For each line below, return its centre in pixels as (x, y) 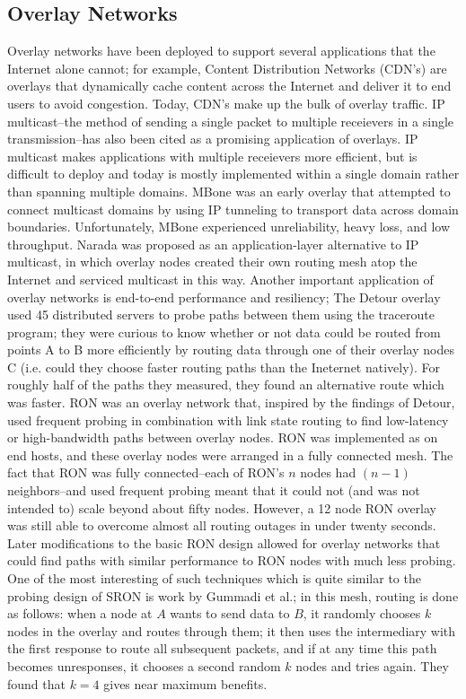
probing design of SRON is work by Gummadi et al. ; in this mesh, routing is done (233, 595)
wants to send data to (230, 613)
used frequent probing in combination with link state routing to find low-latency (228, 419)
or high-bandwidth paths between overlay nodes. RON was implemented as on (223, 437)
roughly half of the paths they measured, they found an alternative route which (226, 384)
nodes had (328, 472)
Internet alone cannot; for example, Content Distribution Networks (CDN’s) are (227, 68)
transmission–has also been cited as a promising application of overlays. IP (213, 139)
